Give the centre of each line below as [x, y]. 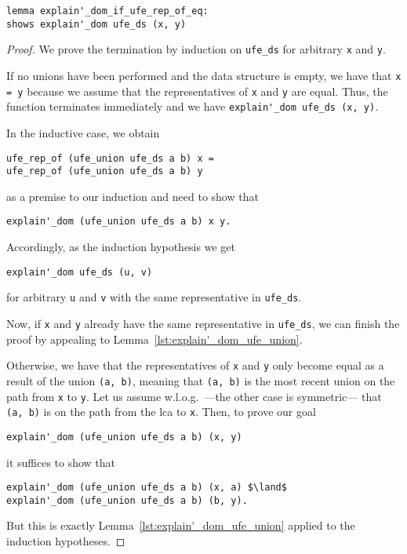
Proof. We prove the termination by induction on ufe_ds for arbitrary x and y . [196, 49]
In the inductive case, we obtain [83, 132]
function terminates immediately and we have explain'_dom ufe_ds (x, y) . [193, 106]
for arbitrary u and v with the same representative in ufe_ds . [154, 297]
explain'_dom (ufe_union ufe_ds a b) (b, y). [127, 500]
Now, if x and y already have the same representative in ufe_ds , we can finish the [203, 323]
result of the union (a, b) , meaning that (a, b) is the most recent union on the [201, 380]
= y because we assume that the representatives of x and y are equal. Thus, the [197, 91]
